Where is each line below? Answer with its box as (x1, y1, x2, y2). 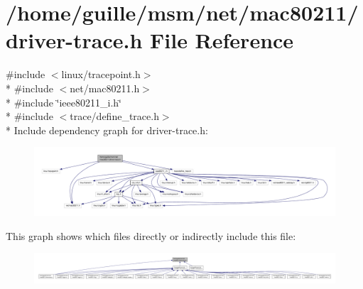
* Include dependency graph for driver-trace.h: (6, 122, 208, 137)
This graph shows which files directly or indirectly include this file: (6, 228, 296, 243)
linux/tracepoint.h (61, 67, 141, 82)
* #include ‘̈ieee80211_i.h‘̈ (6, 94, 121, 109)
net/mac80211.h (70, 80, 140, 95)
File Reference (150, 26, 294, 55)
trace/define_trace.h (70, 109, 159, 124)
